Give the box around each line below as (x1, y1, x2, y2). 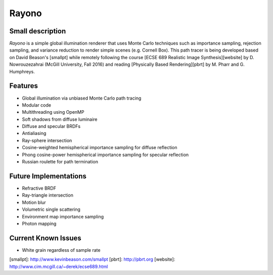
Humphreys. (9, 68, 35, 74)
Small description (9, 27, 66, 35)
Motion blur (22, 199, 47, 205)
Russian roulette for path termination (22, 159, 99, 165)
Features (9, 81, 38, 90)
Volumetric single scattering (22, 206, 81, 212)
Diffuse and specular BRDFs (22, 123, 81, 129)
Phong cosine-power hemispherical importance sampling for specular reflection (22, 152, 189, 158)
